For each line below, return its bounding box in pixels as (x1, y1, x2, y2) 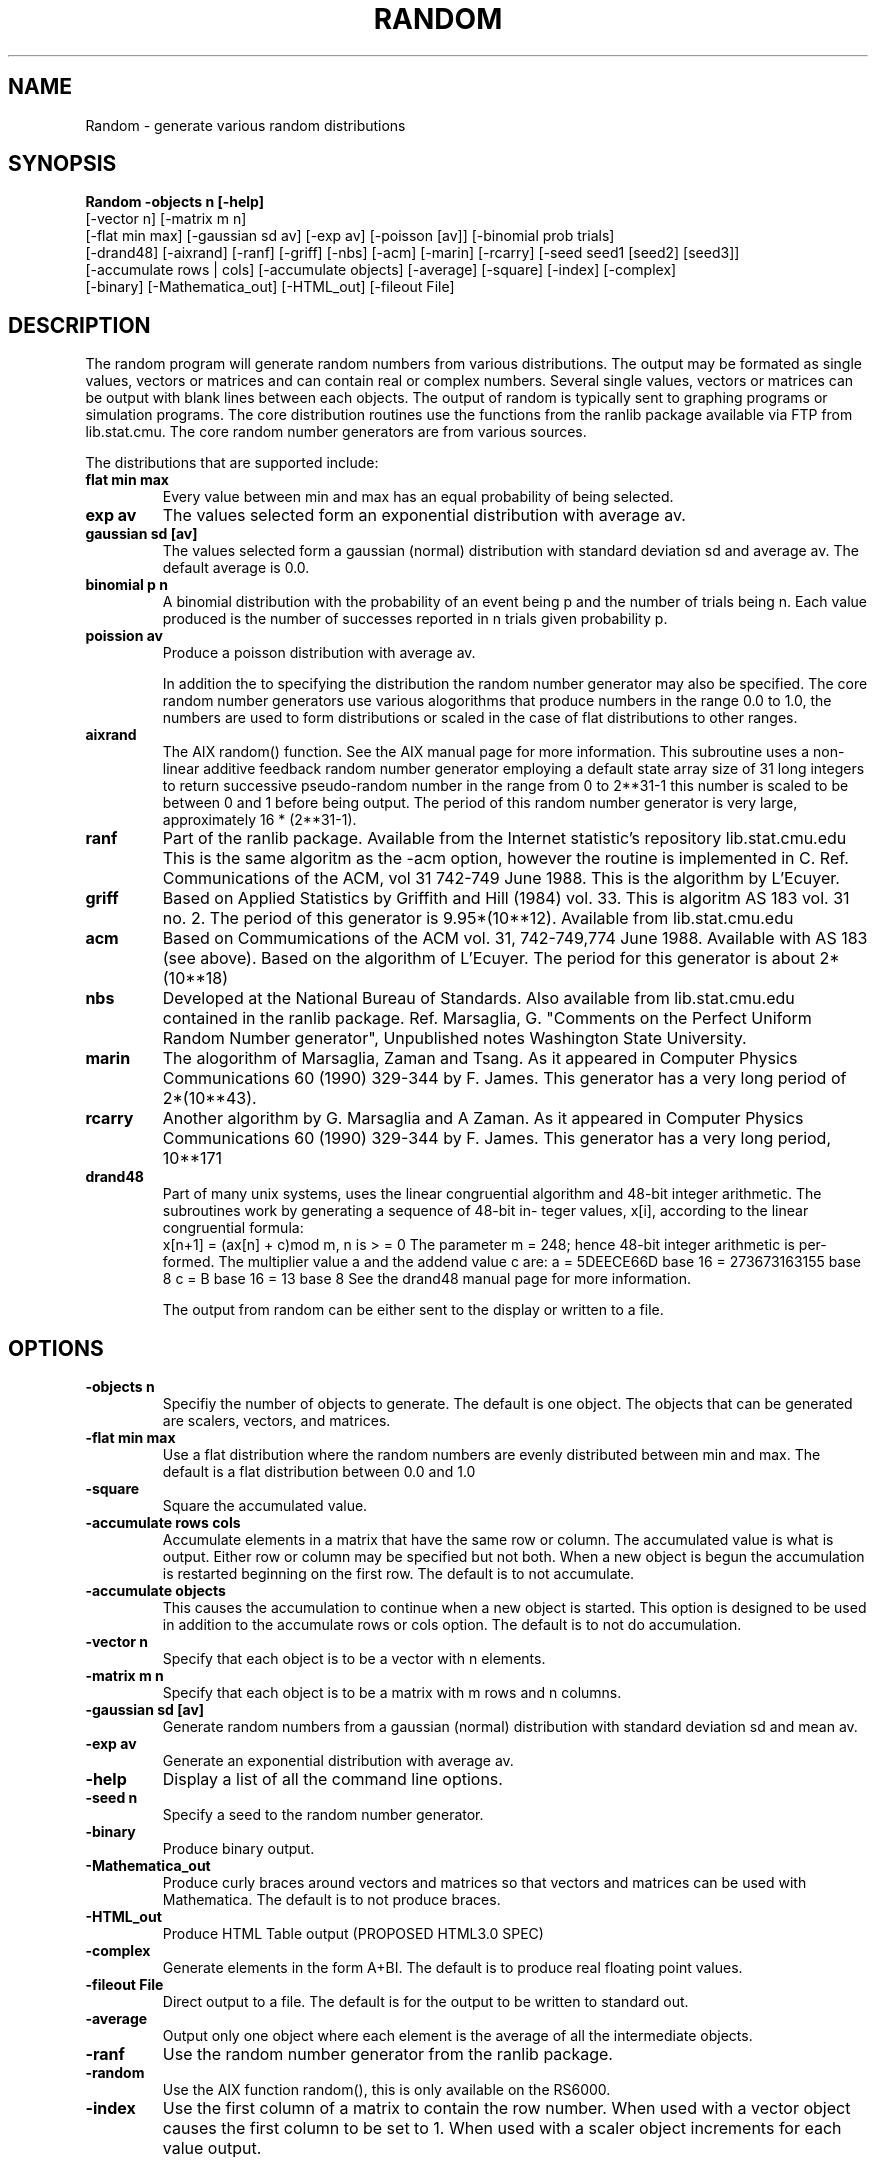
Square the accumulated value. (162, 1497, 368, 1515)
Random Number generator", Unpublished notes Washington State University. (162, 1028, 747, 1049)
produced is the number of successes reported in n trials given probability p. (162, 610, 668, 628)
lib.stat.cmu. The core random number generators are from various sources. (85, 423, 587, 441)
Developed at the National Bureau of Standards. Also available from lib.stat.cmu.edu (162, 988, 795, 1009)
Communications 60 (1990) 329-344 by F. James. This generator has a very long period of (162, 1068, 847, 1089)
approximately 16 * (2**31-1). (162, 811, 357, 829)
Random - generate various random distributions (85, 116, 406, 134)
